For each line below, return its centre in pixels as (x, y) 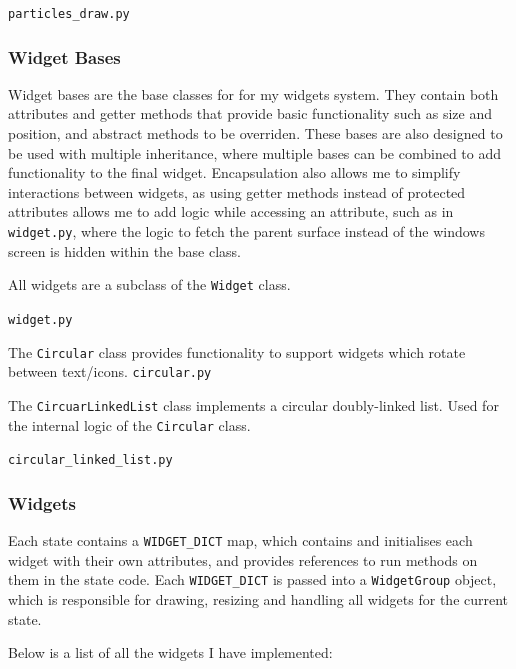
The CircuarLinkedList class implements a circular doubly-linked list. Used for (253, 404)
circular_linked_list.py (90, 460)
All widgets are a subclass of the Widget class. (149, 284)
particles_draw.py (69, 14)
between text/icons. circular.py (110, 371)
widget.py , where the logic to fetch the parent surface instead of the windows (246, 231)
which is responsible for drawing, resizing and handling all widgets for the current (258, 599)
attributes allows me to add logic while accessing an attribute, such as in (231, 211)
